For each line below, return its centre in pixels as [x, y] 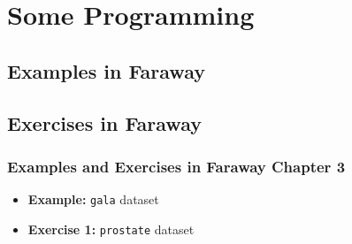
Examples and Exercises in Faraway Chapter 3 [176, 166]
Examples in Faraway [106, 70]
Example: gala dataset [93, 199]
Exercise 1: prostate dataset [111, 229]
